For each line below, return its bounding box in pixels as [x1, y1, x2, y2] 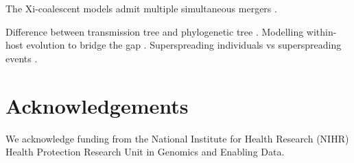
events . [5, 51, 38, 65]
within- [306, 24, 337, 38]
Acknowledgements [5, 91, 189, 119]
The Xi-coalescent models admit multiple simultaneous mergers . [5, 1, 277, 15]
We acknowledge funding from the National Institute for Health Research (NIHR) [5, 131, 349, 145]
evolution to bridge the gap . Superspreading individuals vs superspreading [26, 38, 342, 52]
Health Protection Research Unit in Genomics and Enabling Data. [5, 145, 285, 159]
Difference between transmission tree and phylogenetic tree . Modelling [5, 24, 304, 38]
